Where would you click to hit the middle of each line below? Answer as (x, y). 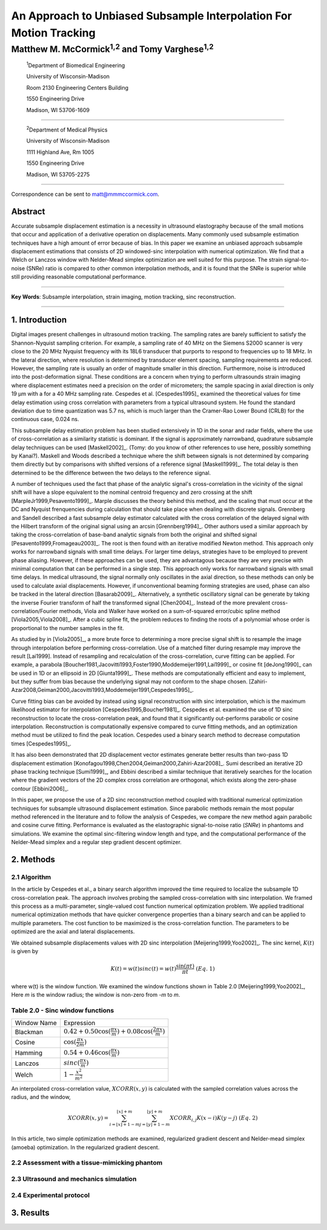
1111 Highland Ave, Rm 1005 (60, 152)
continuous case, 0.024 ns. (45, 419)
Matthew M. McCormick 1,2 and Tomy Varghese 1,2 (113, 48)
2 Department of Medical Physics (67, 129)
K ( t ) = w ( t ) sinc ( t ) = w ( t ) (144, 969)
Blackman (29, 1032)
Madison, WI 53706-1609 (58, 110)
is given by (25, 951)
